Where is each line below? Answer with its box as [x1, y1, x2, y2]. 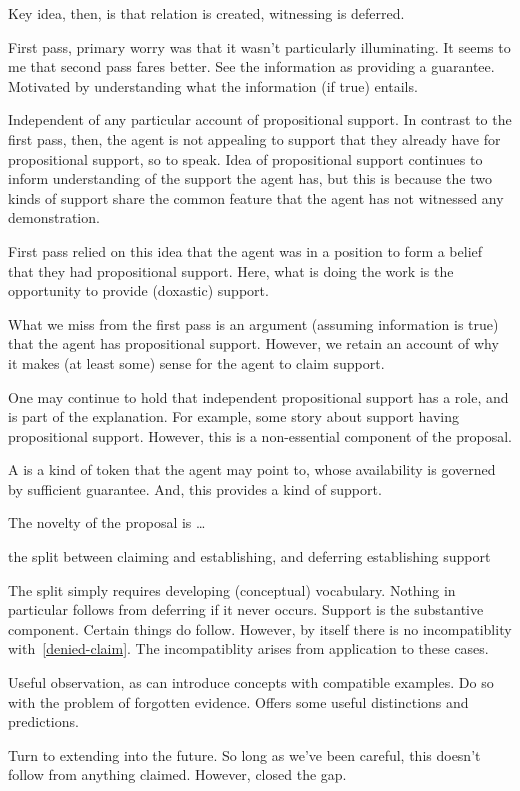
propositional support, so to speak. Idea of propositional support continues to [8, 148, 483, 169]
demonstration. [8, 207, 100, 228]
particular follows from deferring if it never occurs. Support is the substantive [8, 599, 484, 620]
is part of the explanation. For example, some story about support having [8, 406, 460, 427]
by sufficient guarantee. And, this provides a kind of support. [8, 478, 382, 499]
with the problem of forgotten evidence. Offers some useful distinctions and [8, 691, 469, 712]
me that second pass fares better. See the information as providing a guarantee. [8, 56, 495, 77]
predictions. [8, 711, 79, 732]
